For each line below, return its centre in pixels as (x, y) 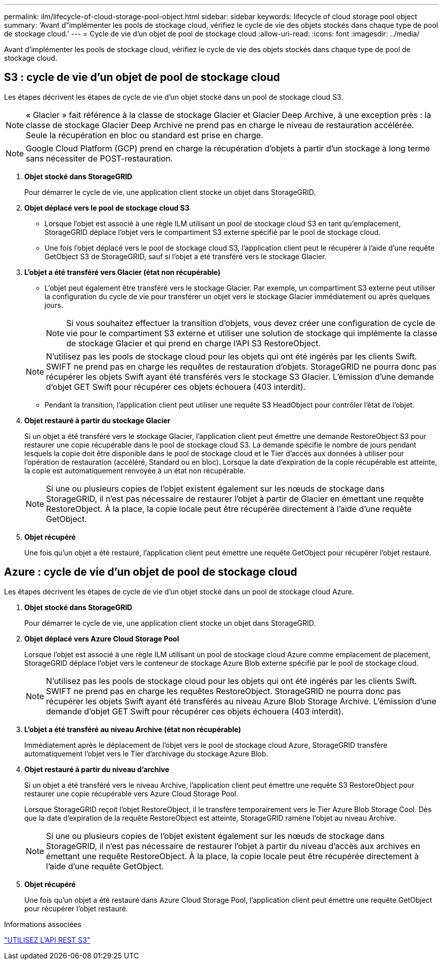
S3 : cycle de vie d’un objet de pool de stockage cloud (142, 77)
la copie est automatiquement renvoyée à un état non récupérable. (135, 470)
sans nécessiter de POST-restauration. (99, 158)
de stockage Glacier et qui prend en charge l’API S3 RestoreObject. (193, 343)
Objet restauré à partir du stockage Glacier (97, 420)
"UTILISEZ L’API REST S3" (47, 940)
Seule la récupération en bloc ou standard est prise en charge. (145, 135)
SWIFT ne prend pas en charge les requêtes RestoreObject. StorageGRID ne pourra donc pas (224, 691)
